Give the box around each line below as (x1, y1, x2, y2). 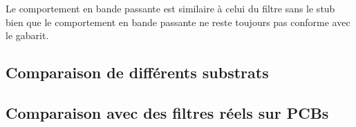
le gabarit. (6, 28, 49, 43)
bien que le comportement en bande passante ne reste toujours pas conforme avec (6, 14, 350, 29)
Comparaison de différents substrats (6, 62, 269, 83)
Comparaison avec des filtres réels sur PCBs (6, 102, 329, 123)
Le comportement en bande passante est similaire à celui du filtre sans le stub (6, 1, 335, 15)
